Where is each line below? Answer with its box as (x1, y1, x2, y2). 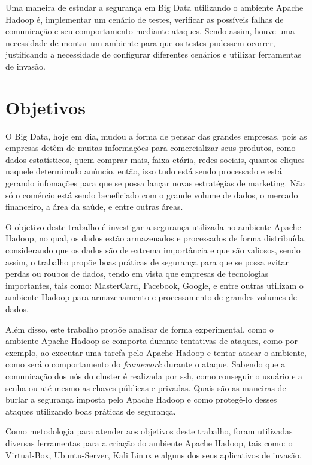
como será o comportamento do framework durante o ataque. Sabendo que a (5, 358, 286, 370)
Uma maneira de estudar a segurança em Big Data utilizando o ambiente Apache (5, 1, 304, 13)
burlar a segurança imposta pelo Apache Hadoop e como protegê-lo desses (5, 393, 277, 406)
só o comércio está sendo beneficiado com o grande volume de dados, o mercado (5, 188, 298, 201)
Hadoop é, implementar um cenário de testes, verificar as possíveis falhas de (5, 13, 284, 25)
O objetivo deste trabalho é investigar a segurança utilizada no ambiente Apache (5, 220, 301, 232)
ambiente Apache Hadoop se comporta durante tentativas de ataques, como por (5, 334, 298, 347)
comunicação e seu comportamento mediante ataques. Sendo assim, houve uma (5, 25, 295, 37)
